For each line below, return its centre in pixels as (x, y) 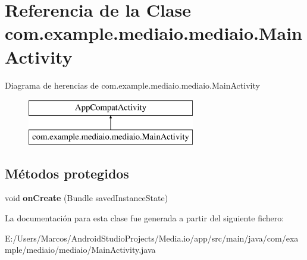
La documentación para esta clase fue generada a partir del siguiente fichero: (145, 218)
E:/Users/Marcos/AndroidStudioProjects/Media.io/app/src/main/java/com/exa (152, 238)
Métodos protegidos (67, 173)
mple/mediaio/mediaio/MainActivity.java (80, 250)
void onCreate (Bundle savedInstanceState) (87, 198)
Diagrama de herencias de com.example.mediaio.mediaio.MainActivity (132, 85)
